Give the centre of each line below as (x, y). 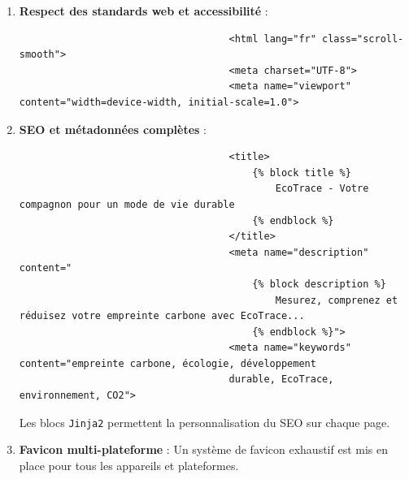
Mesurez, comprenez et (337, 300)
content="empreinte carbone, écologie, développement (168, 363)
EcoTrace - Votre (322, 189)
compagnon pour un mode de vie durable (127, 204)
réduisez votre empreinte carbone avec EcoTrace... (162, 316)
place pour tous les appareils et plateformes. (129, 465)
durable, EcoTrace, (281, 380)
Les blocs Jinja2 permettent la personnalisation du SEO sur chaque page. (204, 422)
